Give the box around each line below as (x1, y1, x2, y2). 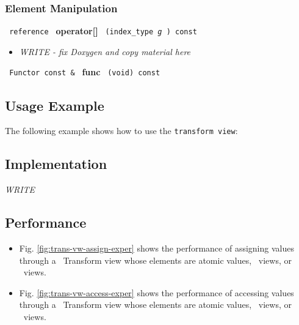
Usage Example (5, 95, 104, 114)
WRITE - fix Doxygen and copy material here (19, 45, 191, 58)
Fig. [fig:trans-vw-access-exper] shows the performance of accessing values (19, 286, 294, 299)
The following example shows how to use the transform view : (5, 124, 238, 137)
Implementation (5, 154, 107, 173)
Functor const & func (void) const (9, 65, 160, 78)
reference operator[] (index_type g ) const (9, 24, 197, 37)
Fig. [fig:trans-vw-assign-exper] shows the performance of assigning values (19, 241, 294, 254)
